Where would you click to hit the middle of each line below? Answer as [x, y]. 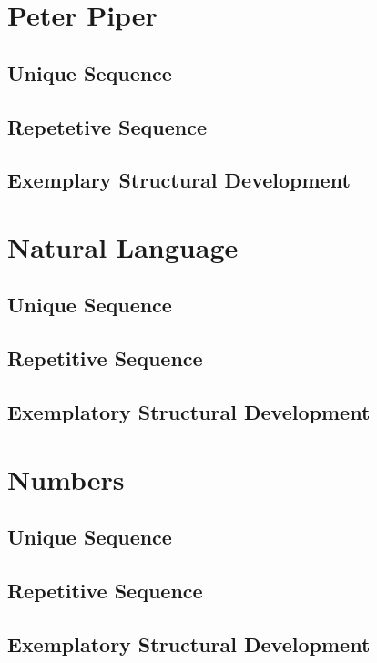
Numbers [66, 479]
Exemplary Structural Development [179, 180]
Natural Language [123, 246]
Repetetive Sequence [107, 126]
